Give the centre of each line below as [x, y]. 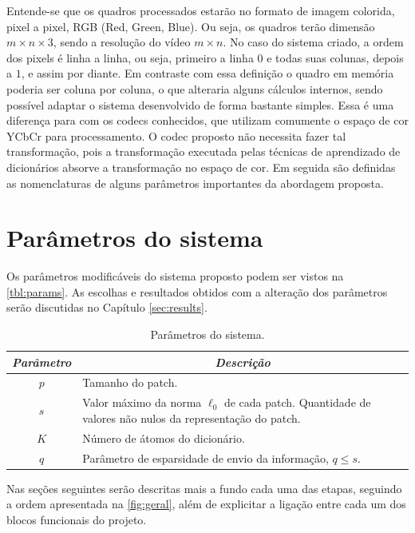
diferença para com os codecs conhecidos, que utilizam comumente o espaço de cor [207, 120]
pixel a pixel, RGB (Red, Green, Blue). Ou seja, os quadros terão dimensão [191, 26]
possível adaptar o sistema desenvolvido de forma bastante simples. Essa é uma [200, 104]
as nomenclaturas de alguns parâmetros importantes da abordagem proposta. [195, 183]
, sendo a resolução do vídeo [122, 42]
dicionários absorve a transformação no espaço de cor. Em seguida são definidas [201, 167]
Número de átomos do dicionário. [164, 438]
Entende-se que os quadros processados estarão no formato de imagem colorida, [201, 10]
